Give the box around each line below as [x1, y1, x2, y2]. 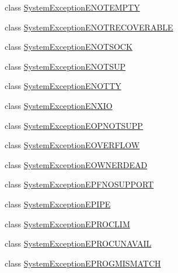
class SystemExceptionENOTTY [5, 80, 121, 92]
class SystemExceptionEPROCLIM [5, 217, 130, 230]
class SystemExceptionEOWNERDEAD [5, 158, 148, 170]
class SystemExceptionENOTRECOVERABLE [5, 21, 173, 33]
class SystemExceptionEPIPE [5, 197, 111, 210]
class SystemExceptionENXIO [5, 99, 113, 111]
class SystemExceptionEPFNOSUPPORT [5, 178, 154, 190]
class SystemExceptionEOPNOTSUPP [5, 119, 143, 131]
